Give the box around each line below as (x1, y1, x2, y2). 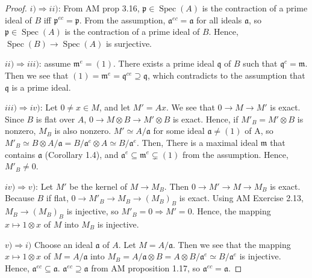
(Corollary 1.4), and (45, 148, 119, 160)
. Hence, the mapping (192, 205, 271, 217)
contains (5, 148, 36, 160)
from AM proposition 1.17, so (91, 261, 200, 274)
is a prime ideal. (11, 80, 71, 93)
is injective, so (66, 205, 119, 217)
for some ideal (153, 124, 205, 137)
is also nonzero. (54, 124, 111, 137)
